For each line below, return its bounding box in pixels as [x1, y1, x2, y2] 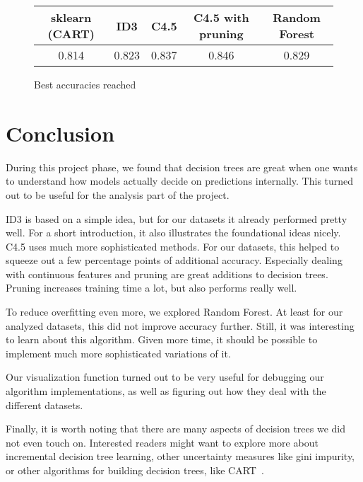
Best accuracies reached [34, 77, 136, 91]
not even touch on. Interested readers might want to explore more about [6, 435, 319, 449]
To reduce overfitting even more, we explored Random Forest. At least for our [6, 304, 343, 319]
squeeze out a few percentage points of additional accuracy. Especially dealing [6, 253, 343, 268]
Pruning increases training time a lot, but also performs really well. [6, 280, 297, 295]
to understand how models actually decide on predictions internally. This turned [6, 173, 354, 188]
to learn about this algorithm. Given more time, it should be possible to [6, 332, 318, 347]
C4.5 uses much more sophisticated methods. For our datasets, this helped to [6, 239, 340, 253]
